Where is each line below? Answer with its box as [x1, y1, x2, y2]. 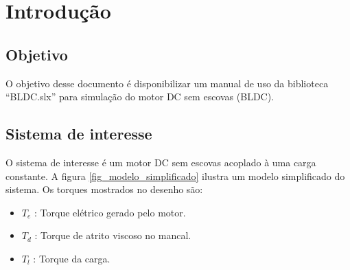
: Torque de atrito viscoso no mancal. [34, 228, 191, 243]
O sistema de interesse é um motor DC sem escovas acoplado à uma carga [5, 155, 316, 169]
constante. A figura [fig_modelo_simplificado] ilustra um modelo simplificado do [5, 168, 345, 183]
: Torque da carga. [33, 251, 110, 265]
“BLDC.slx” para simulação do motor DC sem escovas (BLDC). [5, 89, 275, 104]
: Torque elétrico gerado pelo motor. [34, 205, 186, 219]
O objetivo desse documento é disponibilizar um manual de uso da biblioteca [5, 76, 329, 90]
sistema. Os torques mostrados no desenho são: [5, 182, 203, 196]
